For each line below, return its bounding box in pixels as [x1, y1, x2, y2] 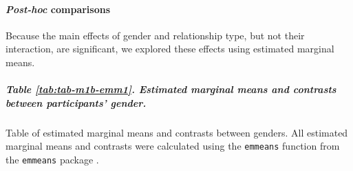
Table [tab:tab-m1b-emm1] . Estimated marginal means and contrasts [6, 82, 336, 97]
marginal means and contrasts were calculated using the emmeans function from [6, 139, 340, 153]
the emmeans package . [6, 152, 99, 166]
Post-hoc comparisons [6, 1, 111, 16]
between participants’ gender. [6, 95, 147, 110]
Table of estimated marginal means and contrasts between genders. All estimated [6, 125, 348, 139]
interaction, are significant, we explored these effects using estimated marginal [6, 41, 334, 56]
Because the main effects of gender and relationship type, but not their [6, 28, 305, 42]
